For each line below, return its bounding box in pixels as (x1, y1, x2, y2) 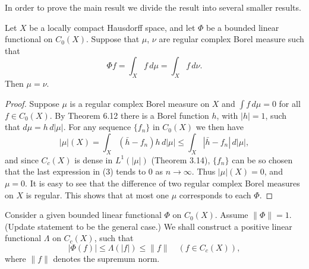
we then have (196, 121, 244, 133)
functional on (5, 33, 53, 45)
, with (216, 109, 238, 121)
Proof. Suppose (5, 97, 59, 109)
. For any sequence (63, 121, 131, 133)
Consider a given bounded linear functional (5, 208, 162, 221)
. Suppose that (86, 33, 140, 45)
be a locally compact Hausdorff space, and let (29, 21, 196, 33)
